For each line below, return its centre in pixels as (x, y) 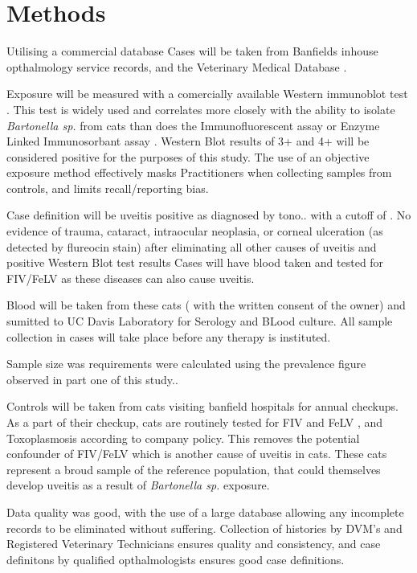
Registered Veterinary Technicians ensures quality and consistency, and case (194, 544)
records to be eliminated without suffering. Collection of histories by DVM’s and (204, 528)
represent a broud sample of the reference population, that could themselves (194, 469)
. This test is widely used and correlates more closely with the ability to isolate (201, 109)
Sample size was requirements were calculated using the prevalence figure (186, 364)
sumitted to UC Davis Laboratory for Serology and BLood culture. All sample (200, 321)
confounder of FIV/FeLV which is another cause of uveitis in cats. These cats (197, 454)
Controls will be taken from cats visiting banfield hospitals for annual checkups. (202, 406)
